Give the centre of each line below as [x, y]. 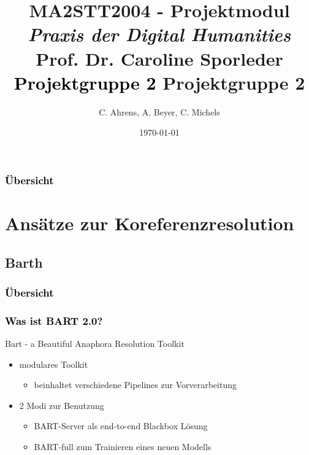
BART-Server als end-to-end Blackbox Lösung [121, 426]
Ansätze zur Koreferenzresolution [150, 223]
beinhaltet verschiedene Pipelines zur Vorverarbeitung [135, 385]
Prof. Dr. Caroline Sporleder [159, 58]
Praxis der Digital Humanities [159, 34]
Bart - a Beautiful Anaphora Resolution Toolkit [95, 344]
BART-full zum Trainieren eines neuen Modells [123, 446]
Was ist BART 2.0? [54, 320]
